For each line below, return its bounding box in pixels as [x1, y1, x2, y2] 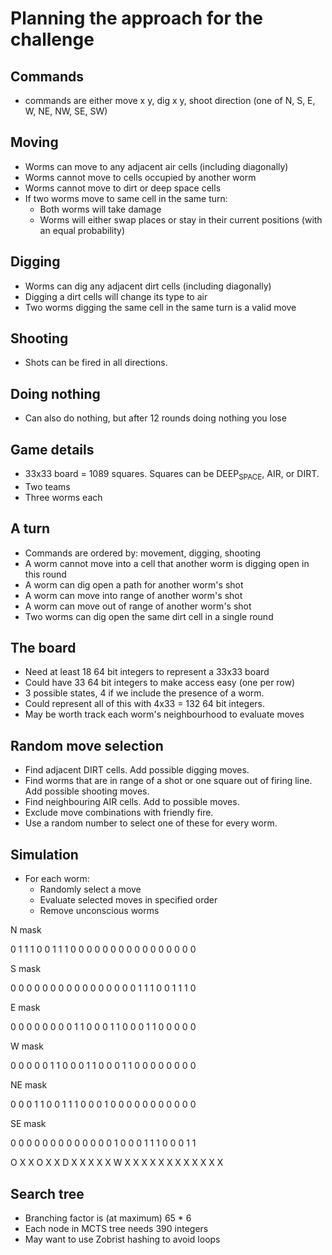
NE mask [10, 1079, 48, 1091]
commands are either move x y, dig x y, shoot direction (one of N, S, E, [24, 95, 316, 106]
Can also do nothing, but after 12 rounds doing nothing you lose [24, 412, 287, 424]
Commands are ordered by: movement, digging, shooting [24, 547, 262, 559]
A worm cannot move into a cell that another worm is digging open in [24, 557, 310, 569]
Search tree [10, 1185, 85, 1202]
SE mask [10, 1118, 47, 1130]
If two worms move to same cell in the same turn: [24, 192, 228, 204]
